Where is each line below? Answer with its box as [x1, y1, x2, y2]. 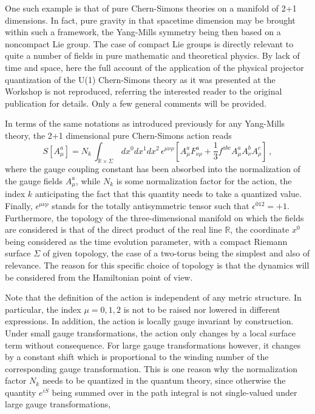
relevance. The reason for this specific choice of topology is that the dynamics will [5, 258, 310, 271]
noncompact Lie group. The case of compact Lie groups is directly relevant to [5, 37, 294, 50]
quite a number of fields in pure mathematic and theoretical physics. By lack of [5, 49, 300, 62]
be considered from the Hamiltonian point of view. [5, 270, 193, 283]
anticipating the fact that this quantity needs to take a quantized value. [35, 187, 302, 200]
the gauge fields [5, 174, 63, 187]
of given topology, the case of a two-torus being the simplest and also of [42, 247, 310, 259]
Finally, [5, 199, 33, 212]
